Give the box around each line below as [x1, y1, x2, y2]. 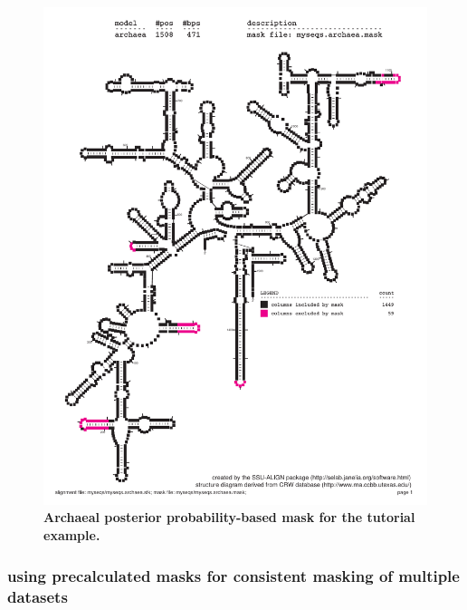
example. [43, 526, 100, 545]
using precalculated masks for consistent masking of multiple [7, 564, 460, 586]
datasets [7, 585, 68, 607]
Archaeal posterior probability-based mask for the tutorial [43, 508, 415, 527]
